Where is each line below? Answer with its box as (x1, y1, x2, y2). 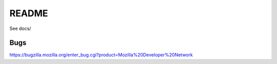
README (9, 8, 48, 19)
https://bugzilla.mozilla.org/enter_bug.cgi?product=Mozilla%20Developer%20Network (9, 52, 193, 58)
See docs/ (9, 25, 31, 31)
